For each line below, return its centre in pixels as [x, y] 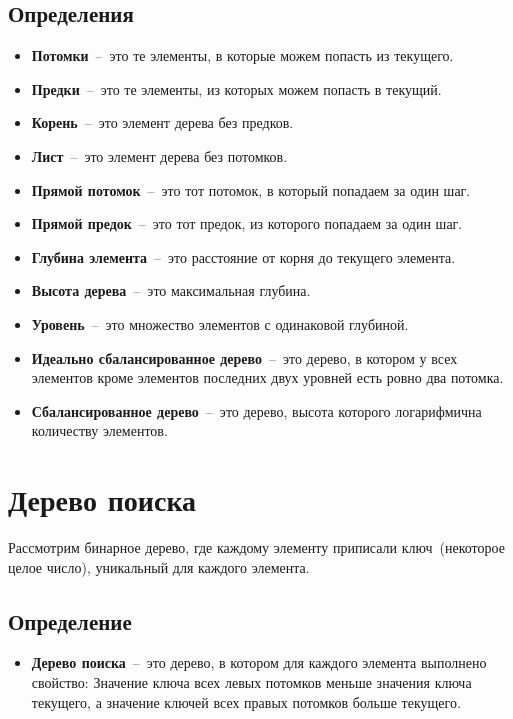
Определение [70, 620]
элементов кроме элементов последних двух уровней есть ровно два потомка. [267, 377]
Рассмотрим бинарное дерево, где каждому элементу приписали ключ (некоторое [256, 547]
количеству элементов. [99, 430]
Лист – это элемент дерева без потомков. [159, 155]
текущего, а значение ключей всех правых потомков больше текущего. [246, 701]
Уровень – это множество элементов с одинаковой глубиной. [220, 323]
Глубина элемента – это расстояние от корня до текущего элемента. [243, 256]
